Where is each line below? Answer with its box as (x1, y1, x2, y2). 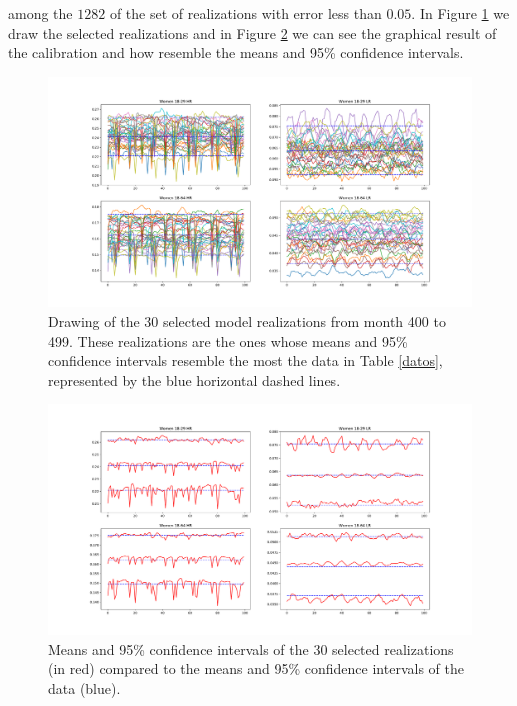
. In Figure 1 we (411, 3, 510, 23)
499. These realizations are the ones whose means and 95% (48, 330, 408, 351)
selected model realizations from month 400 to (162, 311, 446, 331)
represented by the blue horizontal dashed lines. (48, 369, 341, 390)
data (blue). (48, 677, 121, 698)
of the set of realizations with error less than (109, 3, 382, 23)
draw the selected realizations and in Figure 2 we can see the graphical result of (8, 22, 497, 43)
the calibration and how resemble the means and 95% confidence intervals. (8, 42, 464, 63)
